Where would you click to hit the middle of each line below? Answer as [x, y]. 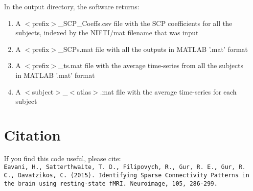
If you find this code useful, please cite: [63, 158]
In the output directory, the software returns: [72, 6]
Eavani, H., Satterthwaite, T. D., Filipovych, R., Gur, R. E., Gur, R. [125, 167]
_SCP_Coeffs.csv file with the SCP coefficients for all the [145, 23]
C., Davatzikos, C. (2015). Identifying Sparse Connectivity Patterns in [127, 176]
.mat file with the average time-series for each [168, 91]
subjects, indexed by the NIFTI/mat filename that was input [107, 33]
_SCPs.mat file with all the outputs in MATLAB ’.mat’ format [153, 49]
